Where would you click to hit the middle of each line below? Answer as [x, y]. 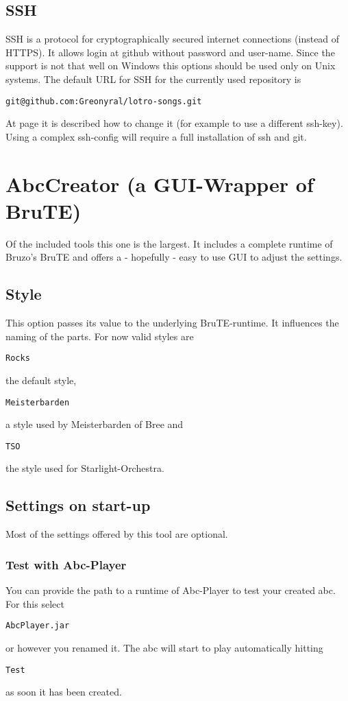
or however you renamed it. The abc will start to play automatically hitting [164, 647]
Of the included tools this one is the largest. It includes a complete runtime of [169, 243]
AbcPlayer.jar [38, 626]
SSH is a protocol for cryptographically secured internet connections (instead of [173, 39]
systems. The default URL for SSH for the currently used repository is [153, 79]
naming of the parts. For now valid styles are [100, 336]
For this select [35, 603]
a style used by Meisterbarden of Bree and [95, 424]
